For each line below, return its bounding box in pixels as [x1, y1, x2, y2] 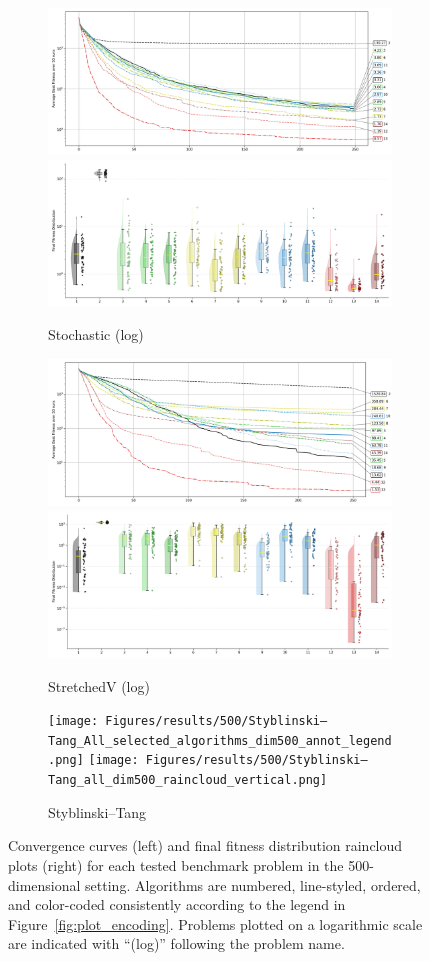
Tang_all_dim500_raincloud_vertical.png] [48, 773, 328, 788]
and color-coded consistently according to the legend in [8, 894, 346, 915]
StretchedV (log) [48, 675, 150, 696]
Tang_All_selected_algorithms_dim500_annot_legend [48, 733, 392, 748]
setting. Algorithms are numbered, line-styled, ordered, [85, 874, 421, 895]
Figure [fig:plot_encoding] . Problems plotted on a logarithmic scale [8, 913, 423, 934]
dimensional [8, 874, 81, 895]
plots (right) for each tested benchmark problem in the [8, 854, 344, 875]
